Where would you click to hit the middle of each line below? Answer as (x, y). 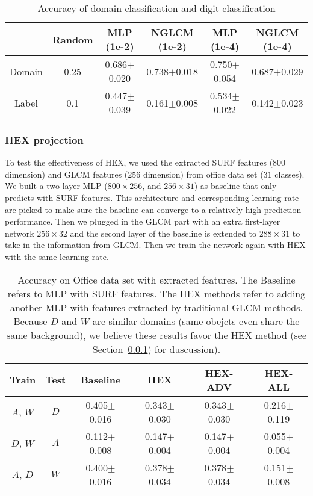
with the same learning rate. (57, 256)
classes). (290, 174)
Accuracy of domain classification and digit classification (156, 8)
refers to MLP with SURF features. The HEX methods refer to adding (156, 293)
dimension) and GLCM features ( (67, 174)
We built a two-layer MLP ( (56, 186)
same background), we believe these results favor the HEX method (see (156, 335)
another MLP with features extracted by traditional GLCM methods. (156, 307)
